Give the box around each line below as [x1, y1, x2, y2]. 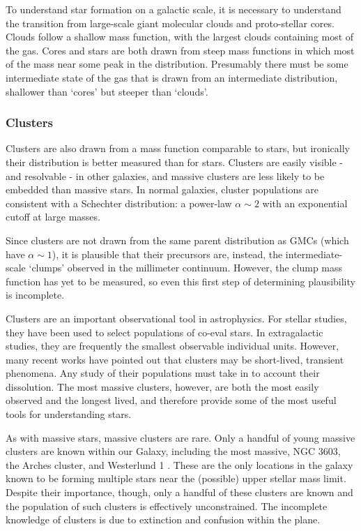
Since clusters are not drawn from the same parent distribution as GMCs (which [6, 232, 349, 247]
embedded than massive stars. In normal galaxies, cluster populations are [6, 182, 319, 197]
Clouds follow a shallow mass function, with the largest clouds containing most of [6, 29, 354, 44]
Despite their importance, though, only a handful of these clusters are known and [6, 485, 353, 500]
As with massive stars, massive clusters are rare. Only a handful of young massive [6, 430, 355, 444]
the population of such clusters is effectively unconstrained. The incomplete [6, 498, 328, 513]
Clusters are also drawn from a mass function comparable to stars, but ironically [6, 141, 350, 156]
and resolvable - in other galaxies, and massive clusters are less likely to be [6, 168, 325, 183]
